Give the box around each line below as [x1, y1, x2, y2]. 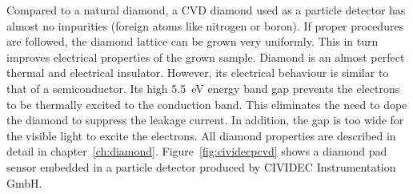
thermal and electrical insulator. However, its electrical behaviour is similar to [6, 64, 389, 81]
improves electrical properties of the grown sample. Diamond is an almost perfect [6, 48, 405, 65]
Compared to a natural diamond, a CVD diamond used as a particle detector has [6, 2, 406, 18]
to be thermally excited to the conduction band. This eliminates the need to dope [6, 95, 407, 112]
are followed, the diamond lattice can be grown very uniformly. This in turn [6, 33, 379, 50]
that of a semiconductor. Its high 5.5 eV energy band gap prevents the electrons [6, 79, 400, 96]
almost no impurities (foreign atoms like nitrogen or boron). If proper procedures [6, 17, 404, 34]
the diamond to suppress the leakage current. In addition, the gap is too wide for [6, 111, 404, 128]
